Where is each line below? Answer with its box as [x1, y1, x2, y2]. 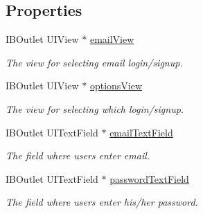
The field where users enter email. [6, 148, 150, 163]
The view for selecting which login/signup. [6, 101, 184, 116]
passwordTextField [109, 171, 189, 186]
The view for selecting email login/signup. [6, 55, 183, 69]
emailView [89, 32, 134, 46]
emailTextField [109, 125, 173, 139]
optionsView [89, 78, 143, 93]
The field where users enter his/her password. [6, 195, 198, 209]
